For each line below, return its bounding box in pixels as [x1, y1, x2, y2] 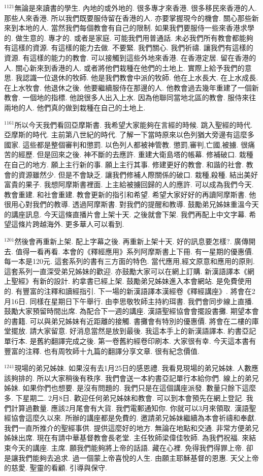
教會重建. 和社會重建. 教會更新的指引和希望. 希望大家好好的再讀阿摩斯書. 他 [4, 189, 256, 199]
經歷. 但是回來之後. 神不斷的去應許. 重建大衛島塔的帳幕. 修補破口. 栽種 [18, 149, 253, 160]
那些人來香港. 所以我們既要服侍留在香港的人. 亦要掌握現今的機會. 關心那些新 [4, 12, 259, 23]
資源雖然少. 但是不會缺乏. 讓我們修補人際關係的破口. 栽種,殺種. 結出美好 [18, 169, 258, 180]
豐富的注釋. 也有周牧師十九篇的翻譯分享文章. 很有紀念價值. [4, 345, 200, 356]
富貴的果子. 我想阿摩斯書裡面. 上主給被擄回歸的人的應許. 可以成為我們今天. [4, 179, 254, 190]
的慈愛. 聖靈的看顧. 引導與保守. [4, 462, 107, 473]
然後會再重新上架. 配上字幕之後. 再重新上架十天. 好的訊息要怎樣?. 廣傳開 [14, 236, 256, 247]
